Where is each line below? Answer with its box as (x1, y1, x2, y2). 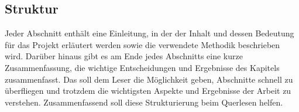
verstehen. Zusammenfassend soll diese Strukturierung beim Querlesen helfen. (5, 96, 283, 108)
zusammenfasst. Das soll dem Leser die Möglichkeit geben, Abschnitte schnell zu (5, 73, 293, 85)
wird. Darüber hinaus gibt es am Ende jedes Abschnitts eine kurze (5, 50, 243, 62)
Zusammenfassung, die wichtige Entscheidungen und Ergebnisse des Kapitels (5, 61, 280, 73)
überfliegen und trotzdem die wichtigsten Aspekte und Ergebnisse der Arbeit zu (5, 84, 291, 97)
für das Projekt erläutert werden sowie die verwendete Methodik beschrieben (5, 38, 280, 50)
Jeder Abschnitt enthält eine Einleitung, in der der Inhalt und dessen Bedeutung (5, 27, 294, 39)
